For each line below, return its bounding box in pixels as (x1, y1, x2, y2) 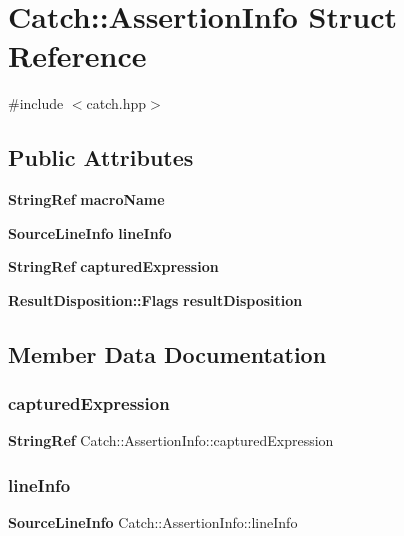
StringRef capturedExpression (8, 256, 219, 277)
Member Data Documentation (8, 338, 327, 369)
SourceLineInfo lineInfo (8, 222, 172, 243)
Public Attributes (8, 142, 194, 173)
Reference (8, 35, 147, 76)
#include (8, 93, 64, 114)
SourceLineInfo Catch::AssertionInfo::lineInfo (8, 512, 298, 533)
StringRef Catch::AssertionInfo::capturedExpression (8, 430, 334, 451)
